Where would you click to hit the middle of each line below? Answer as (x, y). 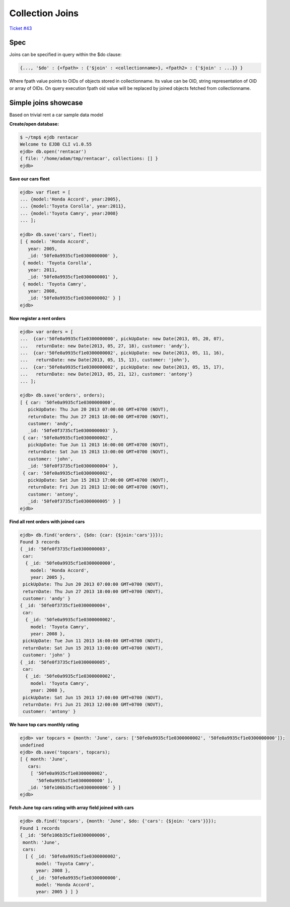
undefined (32, 745)
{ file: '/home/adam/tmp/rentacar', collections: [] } (89, 159)
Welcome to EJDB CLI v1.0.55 (56, 144)
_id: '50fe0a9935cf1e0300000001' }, (73, 277)
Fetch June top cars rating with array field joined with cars (72, 808)
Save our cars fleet (29, 179)
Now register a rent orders (37, 318)
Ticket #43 (21, 28)
